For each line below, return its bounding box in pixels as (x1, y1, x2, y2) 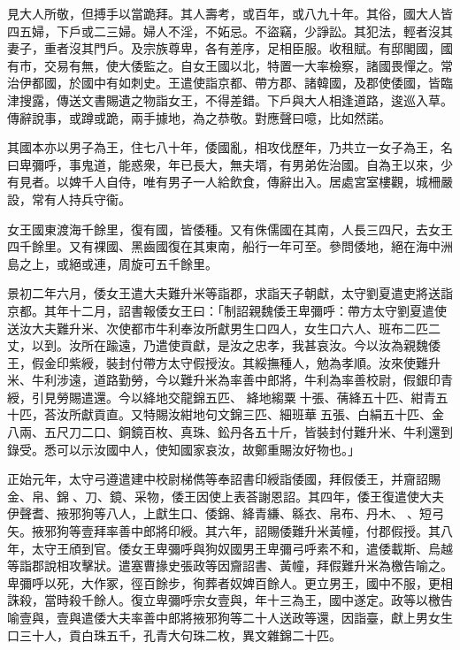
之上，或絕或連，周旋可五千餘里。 (19, 254, 218, 272)
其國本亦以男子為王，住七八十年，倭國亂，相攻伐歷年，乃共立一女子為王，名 (7, 138, 453, 157)
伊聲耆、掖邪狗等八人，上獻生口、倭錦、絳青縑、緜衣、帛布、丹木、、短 (7, 504, 432, 523)
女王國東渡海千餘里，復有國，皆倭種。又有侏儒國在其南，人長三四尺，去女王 (7, 219, 453, 238)
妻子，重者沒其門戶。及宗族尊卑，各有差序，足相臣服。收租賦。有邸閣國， (7, 39, 441, 57)
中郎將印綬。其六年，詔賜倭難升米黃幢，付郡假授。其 (130, 522, 441, 540)
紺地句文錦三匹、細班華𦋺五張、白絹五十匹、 (180, 405, 432, 424)
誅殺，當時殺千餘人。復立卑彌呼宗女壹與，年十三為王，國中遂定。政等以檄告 (7, 591, 453, 609)
